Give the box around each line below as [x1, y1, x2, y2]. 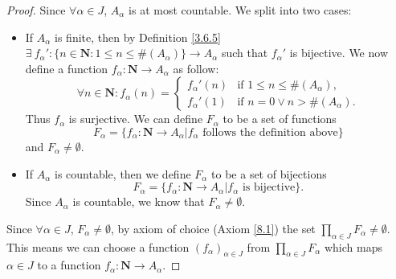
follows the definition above [202, 126, 338, 138]
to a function [37, 256, 101, 273]
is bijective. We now [289, 44, 388, 61]
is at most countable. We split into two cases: [129, 2, 352, 18]
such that [221, 44, 268, 61]
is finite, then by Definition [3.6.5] [55, 28, 221, 45]
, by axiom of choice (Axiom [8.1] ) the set [111, 220, 316, 236]
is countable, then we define [55, 165, 191, 182]
